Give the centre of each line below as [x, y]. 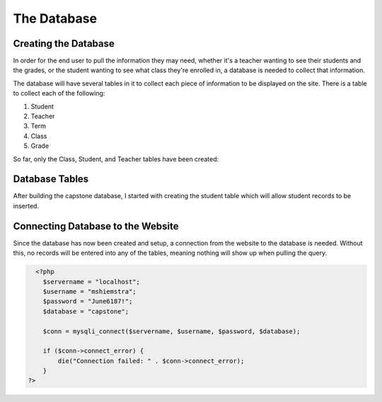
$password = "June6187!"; [88, 301]
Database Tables [51, 179]
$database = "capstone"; [86, 311]
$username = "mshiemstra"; [90, 291]
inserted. [26, 206]
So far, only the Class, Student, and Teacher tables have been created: [116, 159]
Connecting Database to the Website [96, 226]
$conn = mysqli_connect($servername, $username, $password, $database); [172, 331]
